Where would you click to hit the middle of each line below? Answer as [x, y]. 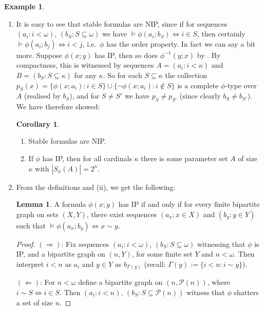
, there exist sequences [122, 214]
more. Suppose [39, 55]
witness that [205, 292]
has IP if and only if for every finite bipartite [189, 204]
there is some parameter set [184, 158]
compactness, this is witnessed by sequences [85, 65]
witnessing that [221, 244]
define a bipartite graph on [120, 282]
